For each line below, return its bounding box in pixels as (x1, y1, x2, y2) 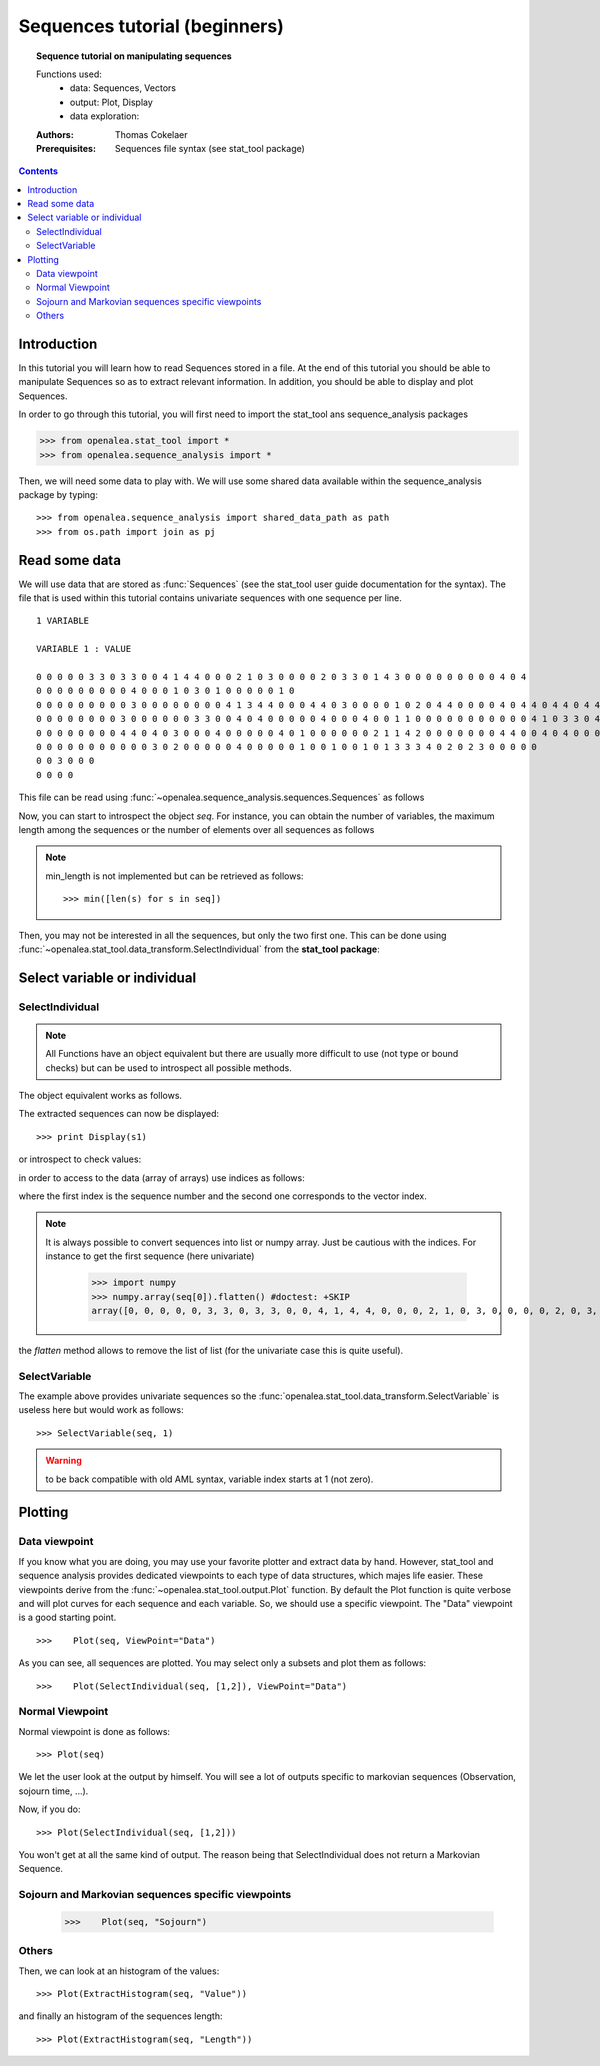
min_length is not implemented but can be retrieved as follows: (45, 870, 304, 882)
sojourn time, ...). (18, 1785, 89, 1797)
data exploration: (70, 110, 140, 122)
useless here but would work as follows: (18, 1404, 184, 1416)
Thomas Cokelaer (115, 128, 188, 140)
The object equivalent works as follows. (18, 1090, 183, 1102)
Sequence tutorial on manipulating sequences (36, 50, 232, 62)
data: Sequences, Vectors (70, 82, 177, 94)
